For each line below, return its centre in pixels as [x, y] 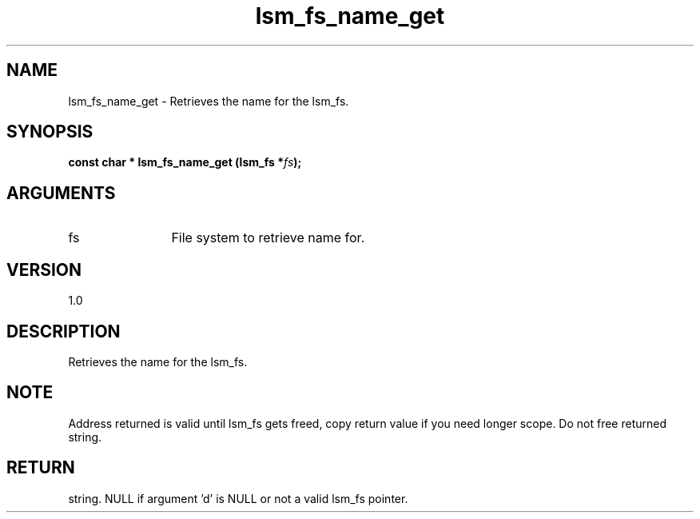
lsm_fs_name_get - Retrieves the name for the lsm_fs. [209, 101]
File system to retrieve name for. [268, 238]
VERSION [44, 269]
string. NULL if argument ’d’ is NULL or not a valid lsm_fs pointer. [238, 498]
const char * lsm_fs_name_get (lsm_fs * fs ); [185, 162]
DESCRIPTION [64, 331]
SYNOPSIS [50, 132]
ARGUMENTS [61, 193]
